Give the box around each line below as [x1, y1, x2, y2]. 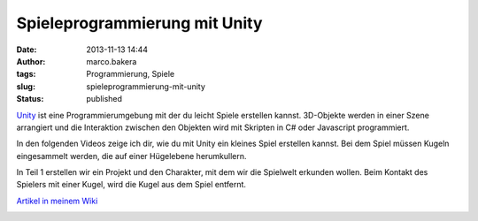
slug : [16, 80, 35, 92]
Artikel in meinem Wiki [16, 195, 98, 206]
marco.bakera [86, 56, 137, 66]
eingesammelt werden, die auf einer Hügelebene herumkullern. [16, 150, 247, 161]
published [86, 94, 123, 104]
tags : [16, 69, 36, 80]
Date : [16, 44, 37, 55]
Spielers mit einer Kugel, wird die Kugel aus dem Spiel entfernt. [16, 179, 247, 190]
